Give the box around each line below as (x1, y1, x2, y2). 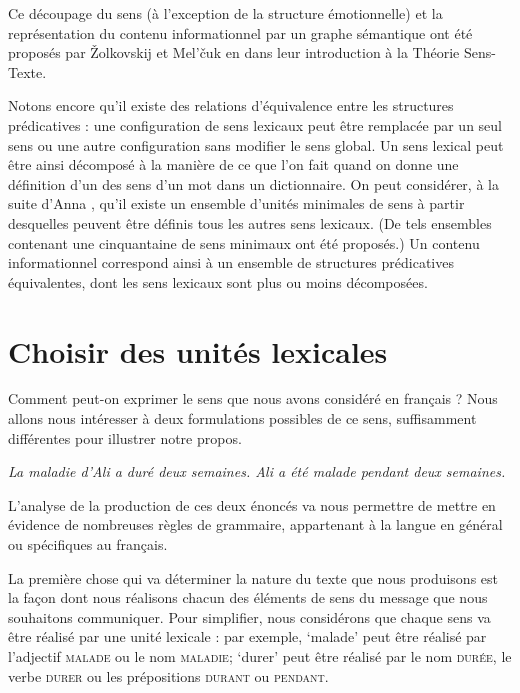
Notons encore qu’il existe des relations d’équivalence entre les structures (8, 95, 454, 116)
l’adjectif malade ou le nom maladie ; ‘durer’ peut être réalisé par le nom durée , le (8, 645, 512, 666)
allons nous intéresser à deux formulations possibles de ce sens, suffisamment (8, 408, 477, 429)
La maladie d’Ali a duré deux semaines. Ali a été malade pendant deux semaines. (8, 461, 506, 482)
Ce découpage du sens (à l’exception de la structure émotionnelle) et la (8, 3, 443, 23)
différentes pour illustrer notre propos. (8, 427, 242, 448)
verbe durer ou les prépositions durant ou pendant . (8, 665, 329, 686)
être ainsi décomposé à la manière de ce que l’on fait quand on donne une (8, 154, 459, 175)
